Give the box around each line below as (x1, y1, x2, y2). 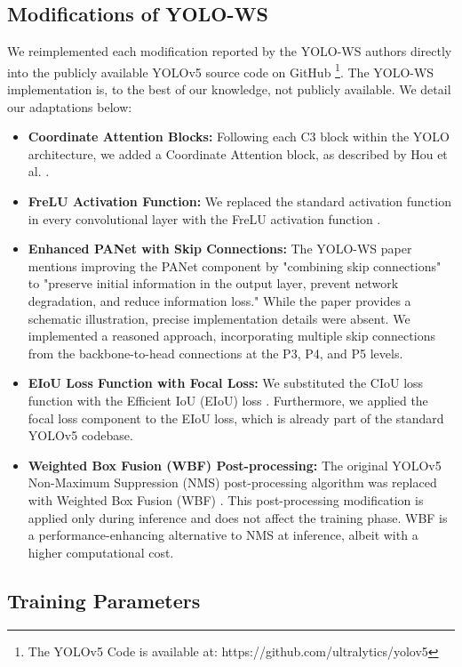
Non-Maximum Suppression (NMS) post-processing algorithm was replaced (28, 473, 437, 492)
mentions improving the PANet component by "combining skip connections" (28, 256, 442, 275)
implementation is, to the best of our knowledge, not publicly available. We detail (7, 80, 451, 99)
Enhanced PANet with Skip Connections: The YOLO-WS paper (28, 239, 412, 258)
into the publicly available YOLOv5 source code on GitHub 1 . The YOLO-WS (7, 60, 434, 81)
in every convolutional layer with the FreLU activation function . (28, 209, 381, 228)
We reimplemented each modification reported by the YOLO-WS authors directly (7, 42, 452, 60)
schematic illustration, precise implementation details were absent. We (28, 309, 410, 327)
